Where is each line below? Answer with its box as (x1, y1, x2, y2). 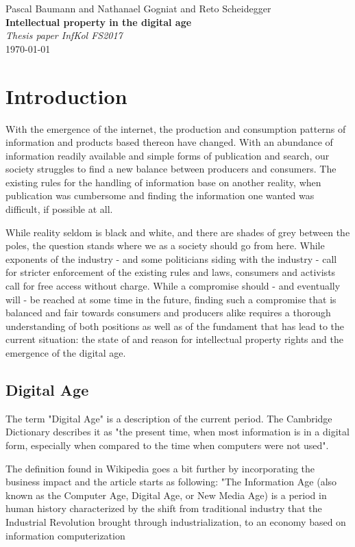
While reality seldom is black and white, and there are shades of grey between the (5, 225, 350, 239)
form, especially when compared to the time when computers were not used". (5, 437, 329, 452)
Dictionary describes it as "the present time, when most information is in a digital (5, 424, 350, 439)
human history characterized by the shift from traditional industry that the (5, 501, 322, 516)
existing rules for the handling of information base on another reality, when (5, 175, 321, 189)
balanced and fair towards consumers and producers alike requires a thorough (5, 305, 331, 320)
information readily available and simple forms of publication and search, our (5, 148, 330, 162)
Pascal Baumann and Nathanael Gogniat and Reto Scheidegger (5, 1, 271, 15)
